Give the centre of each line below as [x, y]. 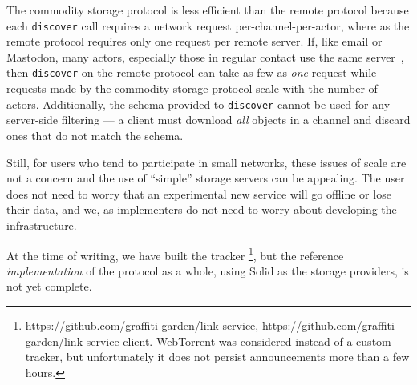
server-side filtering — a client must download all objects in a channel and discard [208, 120]
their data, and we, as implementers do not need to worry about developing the [202, 209]
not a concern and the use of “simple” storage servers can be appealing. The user [206, 178]
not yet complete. [49, 286]
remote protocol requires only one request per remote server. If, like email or [194, 41]
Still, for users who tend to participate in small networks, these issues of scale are [206, 162]
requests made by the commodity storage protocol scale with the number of [192, 88]
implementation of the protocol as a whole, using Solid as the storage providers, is [208, 270]
